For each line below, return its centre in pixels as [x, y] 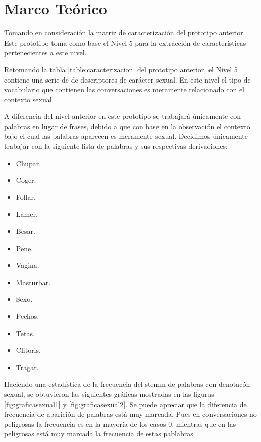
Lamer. [27, 214]
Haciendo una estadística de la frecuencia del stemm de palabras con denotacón [127, 384]
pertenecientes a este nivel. [45, 52]
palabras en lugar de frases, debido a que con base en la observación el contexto [127, 126]
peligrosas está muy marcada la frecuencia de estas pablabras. [100, 434]
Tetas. [25, 333]
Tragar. [27, 367]
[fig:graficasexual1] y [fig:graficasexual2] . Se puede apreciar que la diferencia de [125, 404]
